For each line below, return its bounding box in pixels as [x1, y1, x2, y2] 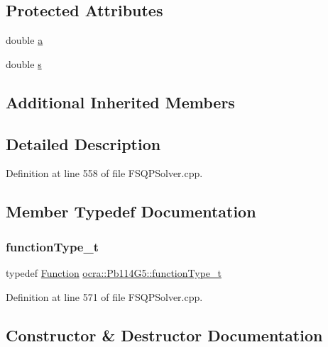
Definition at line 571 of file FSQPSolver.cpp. [6, 289, 203, 304]
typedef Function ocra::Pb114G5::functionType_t [6, 265, 222, 280]
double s [6, 56, 42, 71]
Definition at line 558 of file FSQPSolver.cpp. [6, 166, 203, 181]
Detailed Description [6, 132, 161, 154]
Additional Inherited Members [6, 91, 235, 113]
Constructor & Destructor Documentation [6, 324, 323, 346]
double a [6, 33, 43, 47]
